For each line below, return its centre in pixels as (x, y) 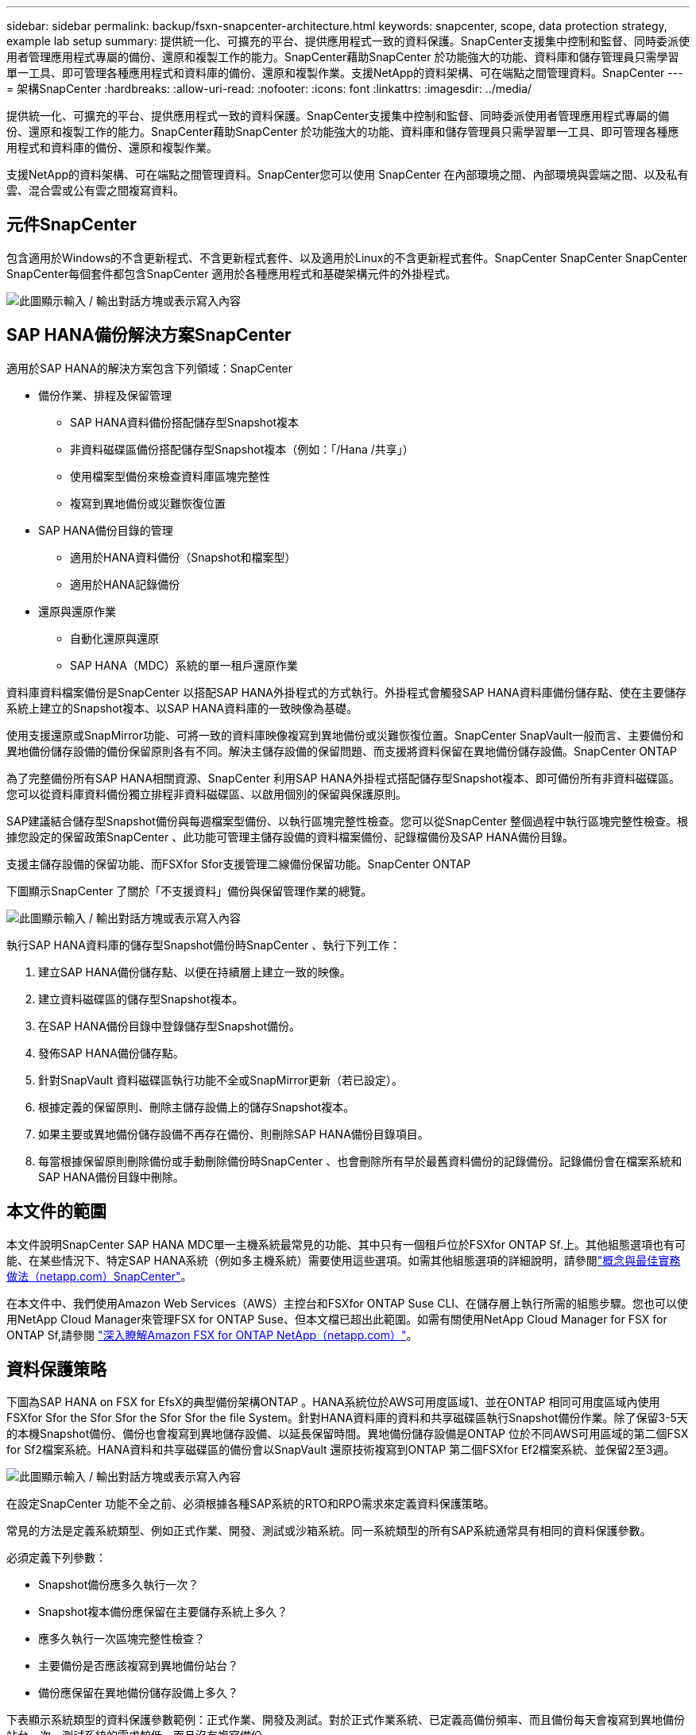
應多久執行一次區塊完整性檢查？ (122, 1639)
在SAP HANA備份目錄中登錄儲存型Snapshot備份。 (170, 1026)
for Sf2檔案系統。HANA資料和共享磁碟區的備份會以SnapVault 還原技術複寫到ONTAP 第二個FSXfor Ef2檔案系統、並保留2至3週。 (341, 1450)
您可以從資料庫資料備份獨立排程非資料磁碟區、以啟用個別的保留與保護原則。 (207, 794)
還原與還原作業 (77, 611)
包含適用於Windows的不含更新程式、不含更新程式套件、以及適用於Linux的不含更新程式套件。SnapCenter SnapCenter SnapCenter (347, 257)
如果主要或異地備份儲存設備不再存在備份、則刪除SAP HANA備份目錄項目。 (234, 1134)
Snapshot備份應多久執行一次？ (119, 1585)
